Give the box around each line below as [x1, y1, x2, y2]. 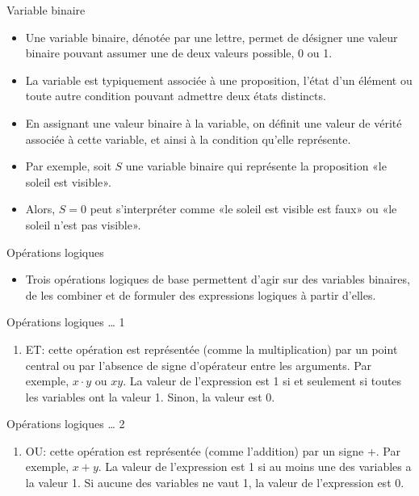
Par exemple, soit [25, 158, 111, 174]
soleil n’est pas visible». [25, 216, 141, 233]
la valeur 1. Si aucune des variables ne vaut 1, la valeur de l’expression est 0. [25, 474, 404, 491]
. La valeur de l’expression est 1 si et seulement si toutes [123, 372, 402, 389]
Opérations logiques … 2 [6, 415, 125, 432]
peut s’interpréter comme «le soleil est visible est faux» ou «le [90, 200, 397, 217]
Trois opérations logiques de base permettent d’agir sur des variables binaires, [25, 271, 410, 288]
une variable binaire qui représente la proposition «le [125, 158, 387, 174]
